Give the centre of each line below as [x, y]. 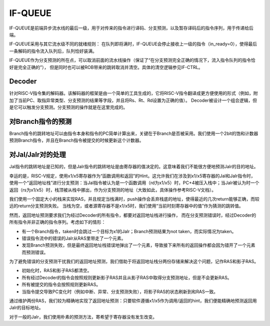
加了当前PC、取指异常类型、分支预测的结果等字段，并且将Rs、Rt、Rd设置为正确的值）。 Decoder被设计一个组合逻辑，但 [133, 100]
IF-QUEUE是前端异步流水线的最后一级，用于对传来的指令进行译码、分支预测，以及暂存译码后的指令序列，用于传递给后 [131, 28]
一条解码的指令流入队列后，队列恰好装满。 [53, 51]
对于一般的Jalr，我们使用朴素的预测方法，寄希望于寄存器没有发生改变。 [83, 317]
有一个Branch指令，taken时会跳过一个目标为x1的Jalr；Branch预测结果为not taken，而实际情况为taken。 [129, 231]
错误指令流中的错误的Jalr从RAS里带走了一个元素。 [74, 238]
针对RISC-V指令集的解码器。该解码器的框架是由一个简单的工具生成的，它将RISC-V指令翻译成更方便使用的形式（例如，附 [133, 93]
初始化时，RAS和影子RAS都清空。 [57, 271]
